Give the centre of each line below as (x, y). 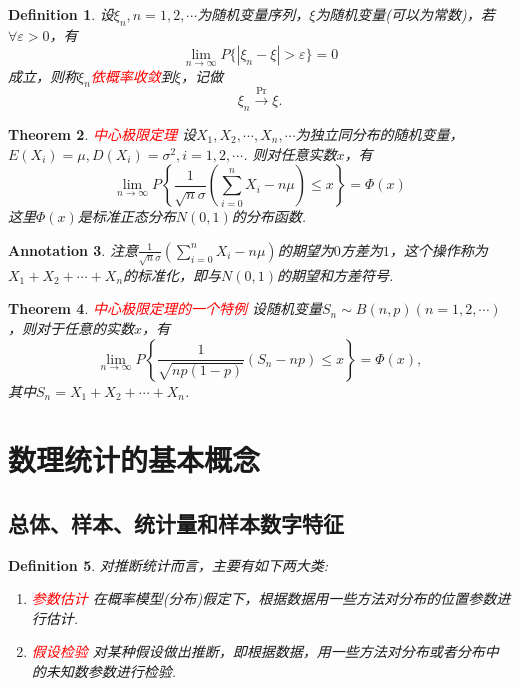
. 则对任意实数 (290, 153)
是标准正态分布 (126, 216)
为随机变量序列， (253, 14)
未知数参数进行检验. (111, 671)
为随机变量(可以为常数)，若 (405, 14)
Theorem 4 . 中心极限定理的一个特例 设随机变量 (165, 308)
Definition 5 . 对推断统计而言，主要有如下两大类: (168, 564)
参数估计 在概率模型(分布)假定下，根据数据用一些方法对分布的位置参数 (264, 598)
